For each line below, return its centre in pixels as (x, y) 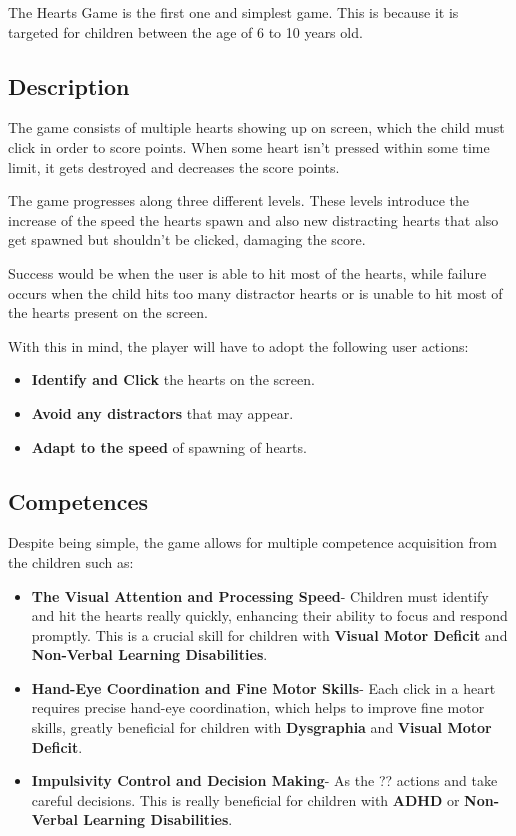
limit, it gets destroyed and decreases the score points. (174, 166)
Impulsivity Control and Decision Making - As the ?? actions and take (264, 780)
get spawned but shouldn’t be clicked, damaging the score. (187, 239)
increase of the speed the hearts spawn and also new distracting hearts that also (253, 219)
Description (69, 85)
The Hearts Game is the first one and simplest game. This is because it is (233, 12)
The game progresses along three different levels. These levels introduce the (239, 200)
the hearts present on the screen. (108, 312)
